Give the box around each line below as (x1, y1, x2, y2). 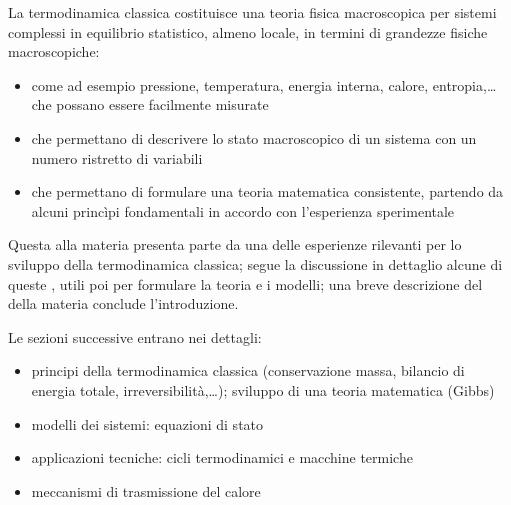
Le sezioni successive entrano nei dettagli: (8, 326, 262, 347)
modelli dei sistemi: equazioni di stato (31, 413, 264, 434)
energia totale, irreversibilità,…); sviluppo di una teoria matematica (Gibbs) (31, 379, 495, 400)
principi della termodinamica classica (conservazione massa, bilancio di (31, 360, 465, 381)
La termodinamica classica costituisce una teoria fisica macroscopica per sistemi (8, 2, 497, 22)
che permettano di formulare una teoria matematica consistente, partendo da (31, 181, 504, 202)
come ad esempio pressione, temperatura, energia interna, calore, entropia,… (31, 74, 497, 95)
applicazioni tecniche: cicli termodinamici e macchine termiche (31, 447, 413, 468)
